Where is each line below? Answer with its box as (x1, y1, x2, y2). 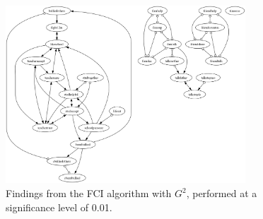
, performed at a (186, 186, 257, 200)
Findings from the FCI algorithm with (6, 186, 172, 200)
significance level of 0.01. (6, 199, 112, 214)
